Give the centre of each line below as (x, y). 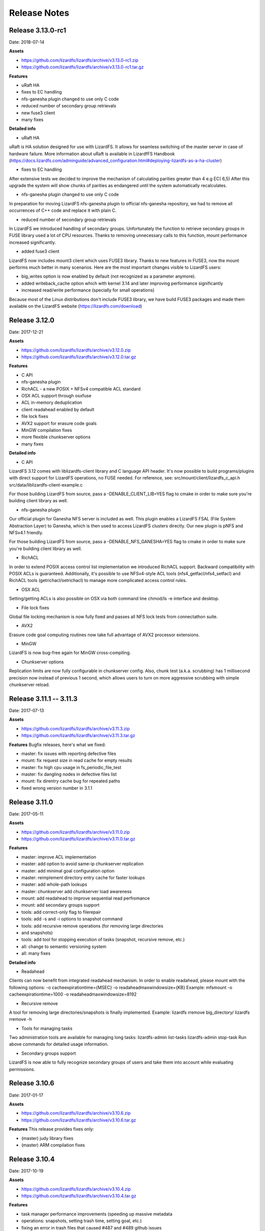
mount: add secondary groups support (61, 905)
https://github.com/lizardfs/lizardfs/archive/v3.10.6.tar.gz (79, 1120)
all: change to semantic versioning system (64, 946)
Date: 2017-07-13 (26, 710)
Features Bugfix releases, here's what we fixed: (57, 745)
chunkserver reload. (29, 685)
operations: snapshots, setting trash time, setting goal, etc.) (81, 1221)
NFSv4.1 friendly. (26, 533)
